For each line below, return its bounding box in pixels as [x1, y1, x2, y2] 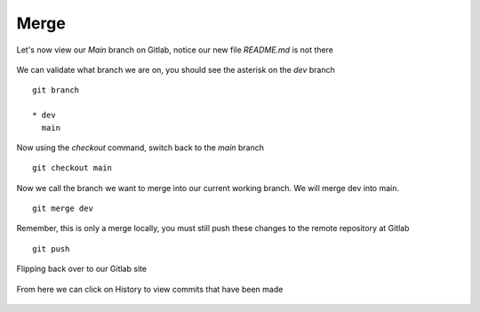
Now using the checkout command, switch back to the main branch [16, 142, 265, 153]
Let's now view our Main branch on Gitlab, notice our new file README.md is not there [16, 44, 333, 55]
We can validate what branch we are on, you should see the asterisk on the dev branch [16, 64, 335, 75]
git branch [32, 85, 80, 95]
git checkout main [32, 163, 113, 173]
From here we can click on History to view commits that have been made [16, 284, 284, 294]
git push [32, 244, 70, 253]
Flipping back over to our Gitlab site [16, 263, 147, 275]
